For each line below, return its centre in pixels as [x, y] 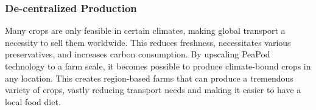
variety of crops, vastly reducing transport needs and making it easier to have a [153, 90]
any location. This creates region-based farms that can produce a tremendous [149, 78]
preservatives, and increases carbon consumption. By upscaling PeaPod [138, 54]
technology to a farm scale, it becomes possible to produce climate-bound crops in [158, 66]
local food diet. [33, 101]
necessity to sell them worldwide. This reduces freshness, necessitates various [148, 42]
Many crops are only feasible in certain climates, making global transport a [145, 31]
